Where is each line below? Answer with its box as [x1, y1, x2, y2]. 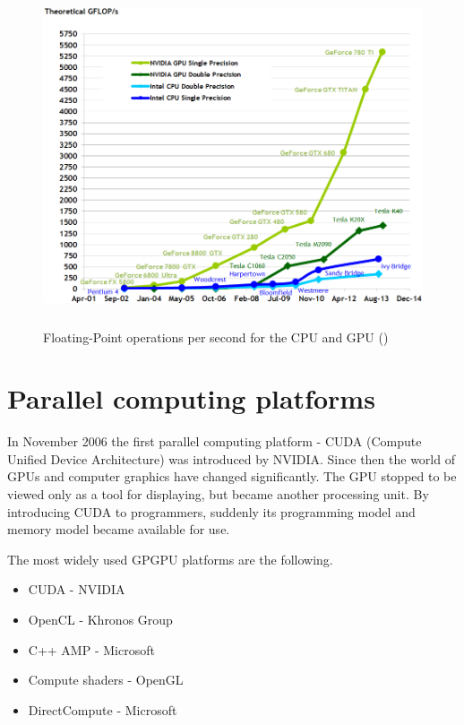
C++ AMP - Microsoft [28, 640, 155, 659]
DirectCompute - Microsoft [28, 700, 177, 719]
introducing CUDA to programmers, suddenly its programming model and [7, 502, 416, 521]
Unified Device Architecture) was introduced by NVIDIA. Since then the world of [7, 449, 455, 468]
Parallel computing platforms [7, 380, 375, 417]
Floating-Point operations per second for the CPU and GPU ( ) [43, 327, 389, 346]
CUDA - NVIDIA [28, 580, 125, 599]
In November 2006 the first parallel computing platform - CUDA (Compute [7, 432, 422, 451]
